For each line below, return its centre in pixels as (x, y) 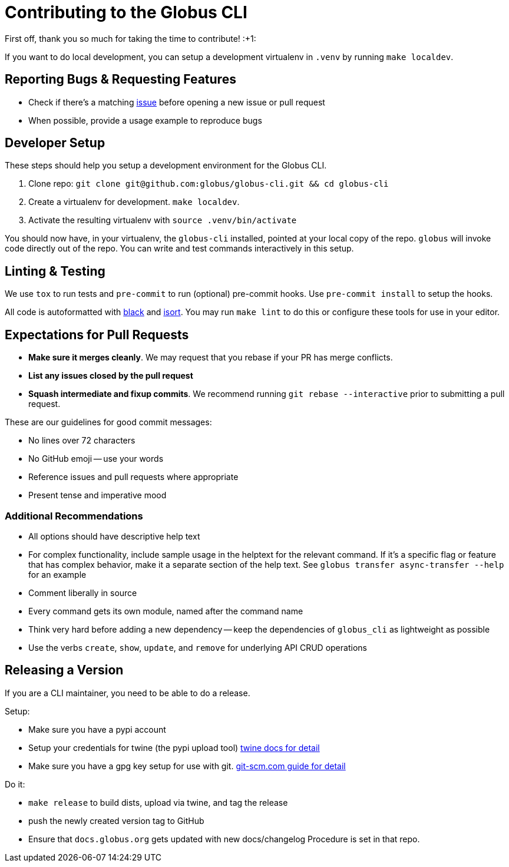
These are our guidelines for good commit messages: (108, 422)
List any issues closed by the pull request (111, 376)
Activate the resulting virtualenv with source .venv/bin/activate (163, 220)
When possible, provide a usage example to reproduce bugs (145, 120)
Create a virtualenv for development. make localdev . (134, 202)
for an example (57, 574)
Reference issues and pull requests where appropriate (133, 477)
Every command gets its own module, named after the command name (166, 611)
